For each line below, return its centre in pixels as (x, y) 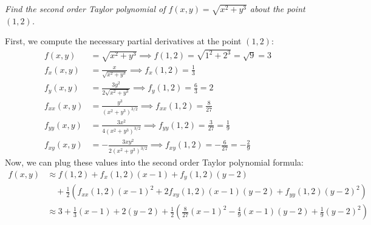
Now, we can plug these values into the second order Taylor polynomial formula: (154, 162)
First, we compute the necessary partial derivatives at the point (123, 41)
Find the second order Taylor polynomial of (85, 8)
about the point (277, 8)
